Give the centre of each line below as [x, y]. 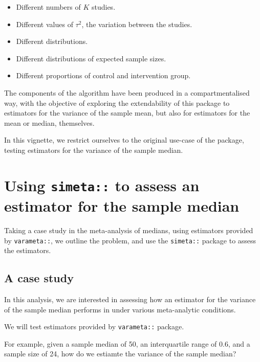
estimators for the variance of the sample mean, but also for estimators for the [127, 113]
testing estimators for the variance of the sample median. [94, 150]
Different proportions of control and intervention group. [103, 75]
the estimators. [28, 250]
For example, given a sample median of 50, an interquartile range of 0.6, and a [127, 343]
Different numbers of [48, 7]
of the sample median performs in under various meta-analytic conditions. [120, 309]
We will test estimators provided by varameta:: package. [94, 326]
